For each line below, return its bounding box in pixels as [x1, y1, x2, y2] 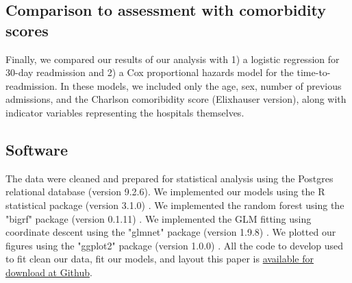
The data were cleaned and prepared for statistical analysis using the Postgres [5, 171, 334, 185]
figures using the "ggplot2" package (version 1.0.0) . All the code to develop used [5, 238, 344, 252]
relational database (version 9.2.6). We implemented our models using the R [5, 184, 325, 199]
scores [5, 19, 49, 40]
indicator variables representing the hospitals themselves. [5, 105, 244, 119]
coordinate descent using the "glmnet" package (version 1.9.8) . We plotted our [5, 225, 336, 239]
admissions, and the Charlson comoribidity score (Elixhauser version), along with [5, 92, 347, 106]
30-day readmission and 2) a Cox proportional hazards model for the [5, 65, 294, 79]
